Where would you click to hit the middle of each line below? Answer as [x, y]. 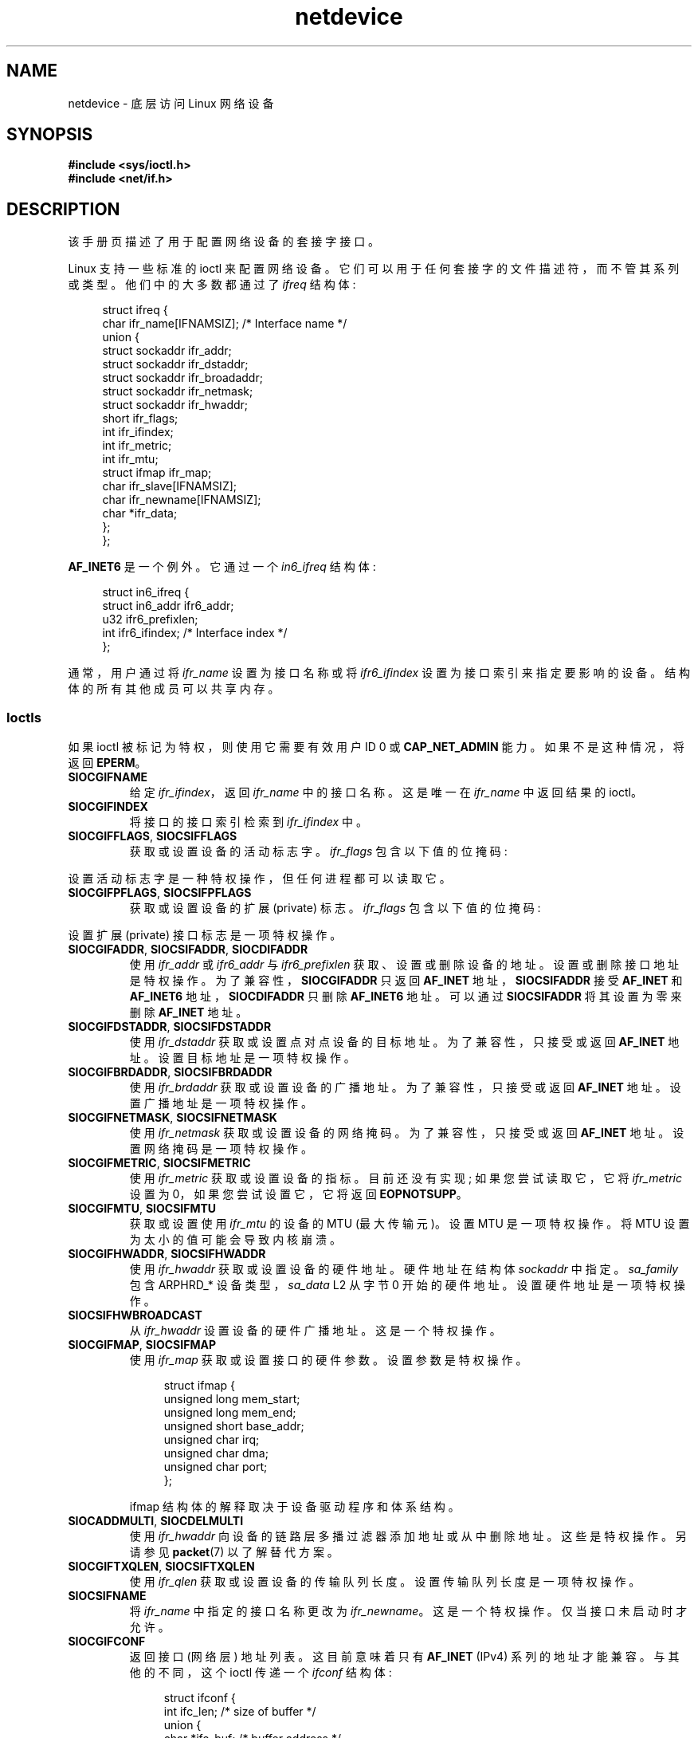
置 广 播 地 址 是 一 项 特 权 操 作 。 [221, 1103]
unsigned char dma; [216, 1453]
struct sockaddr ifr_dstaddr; [175, 364]
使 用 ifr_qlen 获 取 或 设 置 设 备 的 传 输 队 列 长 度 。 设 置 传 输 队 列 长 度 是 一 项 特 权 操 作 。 [385, 1582]
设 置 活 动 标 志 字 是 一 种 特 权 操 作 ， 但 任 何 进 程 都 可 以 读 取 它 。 [259, 879]
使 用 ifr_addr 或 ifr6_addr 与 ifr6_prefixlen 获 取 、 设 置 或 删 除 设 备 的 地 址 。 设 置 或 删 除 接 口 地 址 [404, 965]
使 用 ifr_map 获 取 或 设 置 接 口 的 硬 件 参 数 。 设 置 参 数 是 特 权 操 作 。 [328, 1360]
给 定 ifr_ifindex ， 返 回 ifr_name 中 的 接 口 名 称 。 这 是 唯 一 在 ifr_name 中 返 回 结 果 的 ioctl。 [386, 792]
